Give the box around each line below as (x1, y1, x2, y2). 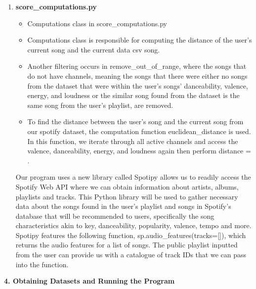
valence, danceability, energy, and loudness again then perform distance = (27, 145, 251, 156)
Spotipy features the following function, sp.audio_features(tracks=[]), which (15, 230, 246, 240)
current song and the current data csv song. (27, 44, 160, 54)
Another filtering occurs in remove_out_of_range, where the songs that (27, 61, 247, 71)
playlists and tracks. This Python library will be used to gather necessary (15, 191, 238, 201)
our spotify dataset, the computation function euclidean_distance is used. (27, 126, 251, 136)
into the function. (15, 259, 69, 269)
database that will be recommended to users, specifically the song (15, 210, 214, 221)
